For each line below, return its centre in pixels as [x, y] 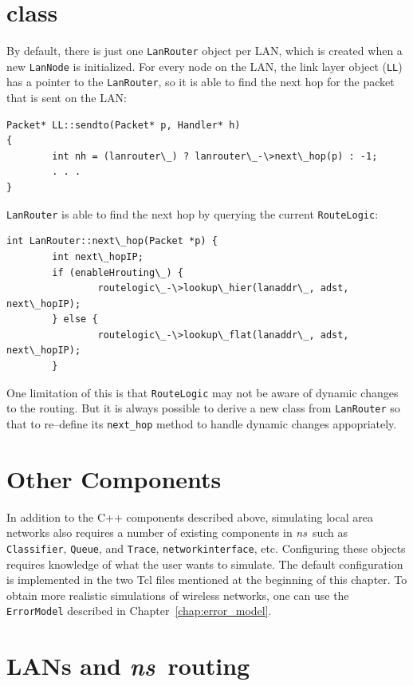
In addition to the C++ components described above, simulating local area [190, 516]
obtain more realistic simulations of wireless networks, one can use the [178, 595]
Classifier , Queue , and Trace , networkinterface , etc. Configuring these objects [206, 548]
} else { [75, 319]
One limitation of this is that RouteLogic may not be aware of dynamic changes [203, 392]
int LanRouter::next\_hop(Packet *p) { [112, 241]
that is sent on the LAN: [67, 98]
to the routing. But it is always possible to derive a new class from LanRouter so [203, 408]
